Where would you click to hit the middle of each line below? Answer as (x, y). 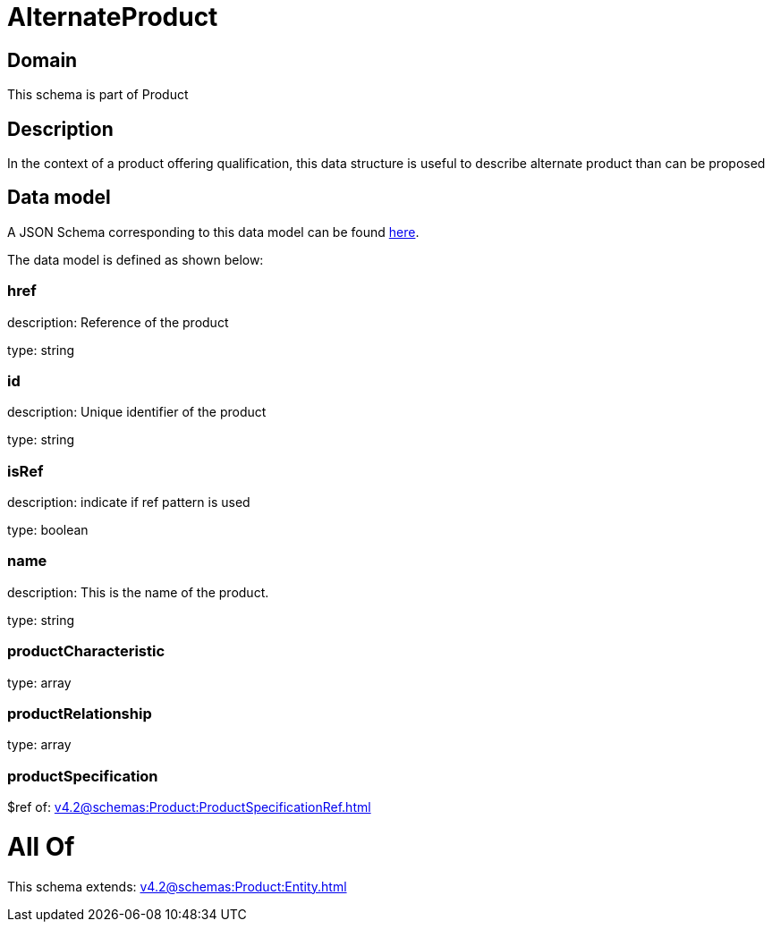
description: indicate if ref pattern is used (129, 503)
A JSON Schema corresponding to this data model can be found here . (213, 232)
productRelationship (80, 713)
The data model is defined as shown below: (136, 259)
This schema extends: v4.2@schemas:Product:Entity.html (177, 886)
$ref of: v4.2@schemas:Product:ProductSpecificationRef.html (189, 807)
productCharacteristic (86, 651)
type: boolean (48, 530)
